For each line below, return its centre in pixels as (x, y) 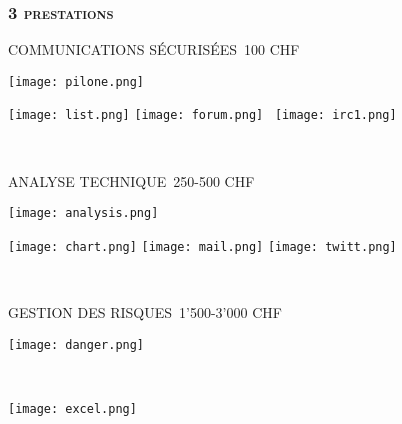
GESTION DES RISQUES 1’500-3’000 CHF (145, 312)
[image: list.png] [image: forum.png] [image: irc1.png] (202, 115)
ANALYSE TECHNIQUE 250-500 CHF (131, 180)
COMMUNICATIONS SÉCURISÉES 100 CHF (154, 49)
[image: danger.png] (76, 344)
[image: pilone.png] (76, 81)
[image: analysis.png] (83, 213)
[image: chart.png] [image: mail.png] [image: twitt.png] (202, 246)
